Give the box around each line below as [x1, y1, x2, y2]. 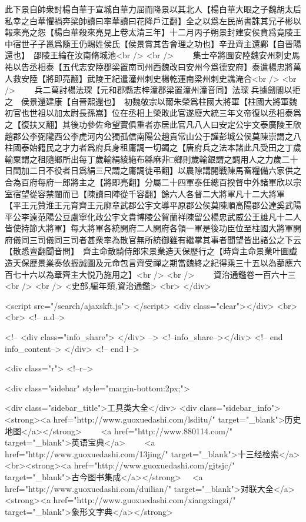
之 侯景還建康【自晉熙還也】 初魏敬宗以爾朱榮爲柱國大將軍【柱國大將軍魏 [5, 95, 297, 107]
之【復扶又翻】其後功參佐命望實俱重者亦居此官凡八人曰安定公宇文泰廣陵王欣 [5, 118, 301, 130]
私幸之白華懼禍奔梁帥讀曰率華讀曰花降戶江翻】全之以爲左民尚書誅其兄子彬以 [5, 14, 301, 26]
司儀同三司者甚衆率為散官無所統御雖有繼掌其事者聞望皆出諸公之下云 [37, 233, 301, 245]
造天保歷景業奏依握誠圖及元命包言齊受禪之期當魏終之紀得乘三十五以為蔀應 [5, 257, 293, 269]
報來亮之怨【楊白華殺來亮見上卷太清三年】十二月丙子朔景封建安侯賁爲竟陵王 [5, 26, 301, 38]
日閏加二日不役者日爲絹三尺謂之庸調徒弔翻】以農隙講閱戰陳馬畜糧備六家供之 [5, 164, 301, 177]
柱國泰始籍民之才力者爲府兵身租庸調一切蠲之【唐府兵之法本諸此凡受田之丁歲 [5, 141, 301, 154]
